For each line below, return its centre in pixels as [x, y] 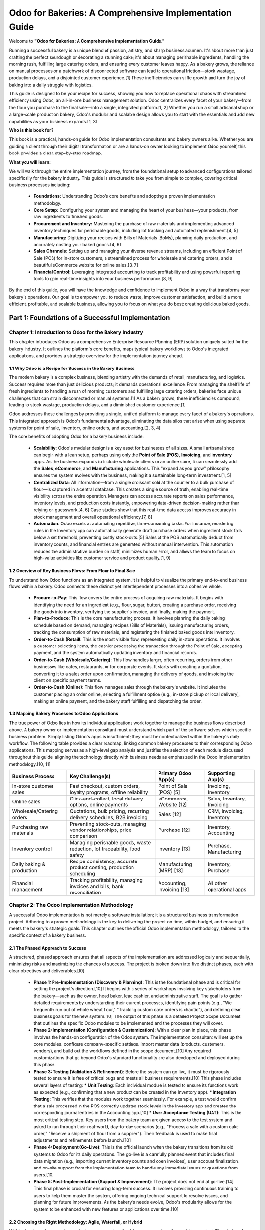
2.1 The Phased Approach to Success [48, 948]
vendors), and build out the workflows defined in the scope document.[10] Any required [122, 1051]
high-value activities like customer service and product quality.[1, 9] [102, 558]
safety [77, 855]
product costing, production [102, 867]
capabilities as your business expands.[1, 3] [53, 121]
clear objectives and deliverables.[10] [47, 971]
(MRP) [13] [171, 871]
